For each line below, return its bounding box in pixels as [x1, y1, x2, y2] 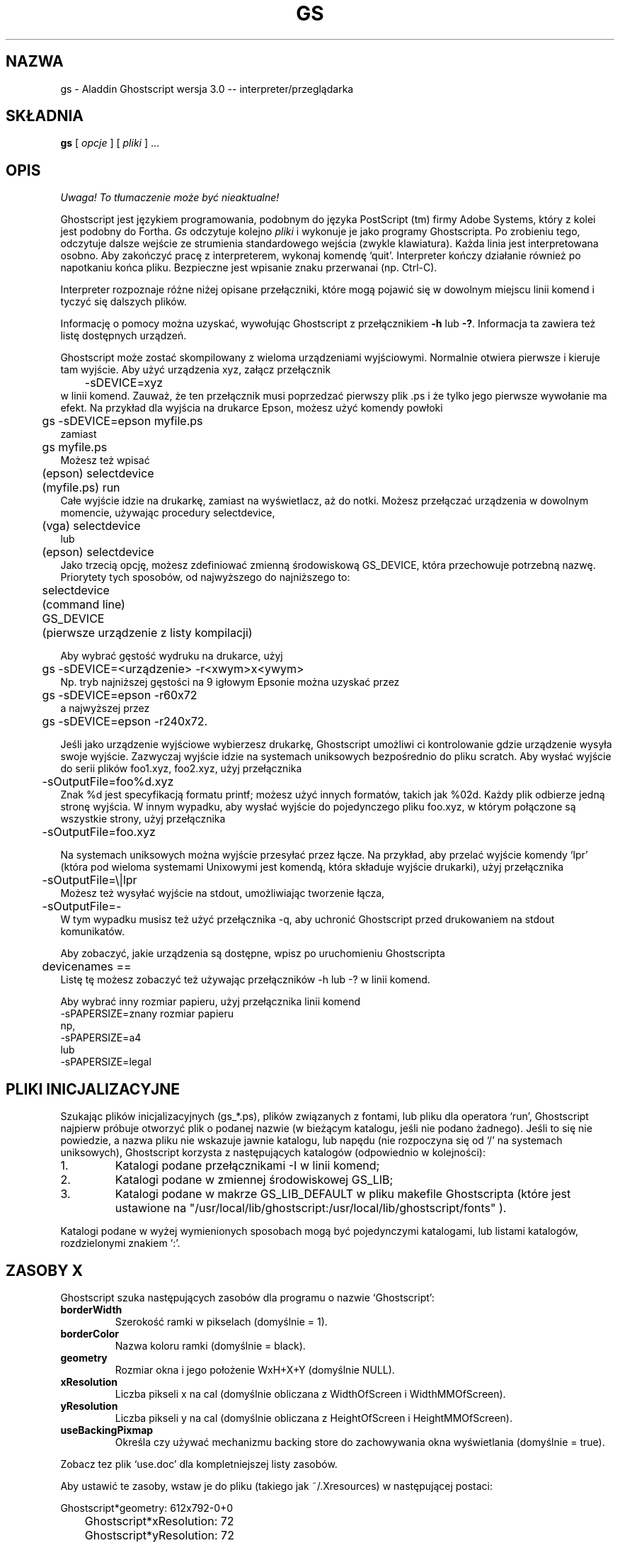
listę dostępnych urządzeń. [60, 329, 187, 342]
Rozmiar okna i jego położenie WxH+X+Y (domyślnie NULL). [115, 1363, 395, 1376]
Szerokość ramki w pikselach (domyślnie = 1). [115, 1315, 328, 1328]
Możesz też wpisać [60, 454, 150, 467]
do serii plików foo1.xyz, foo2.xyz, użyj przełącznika [60, 762, 302, 775]
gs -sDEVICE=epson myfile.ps [42, 414, 203, 429]
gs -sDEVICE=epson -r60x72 [42, 688, 197, 703]
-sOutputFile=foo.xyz [42, 825, 156, 840]
